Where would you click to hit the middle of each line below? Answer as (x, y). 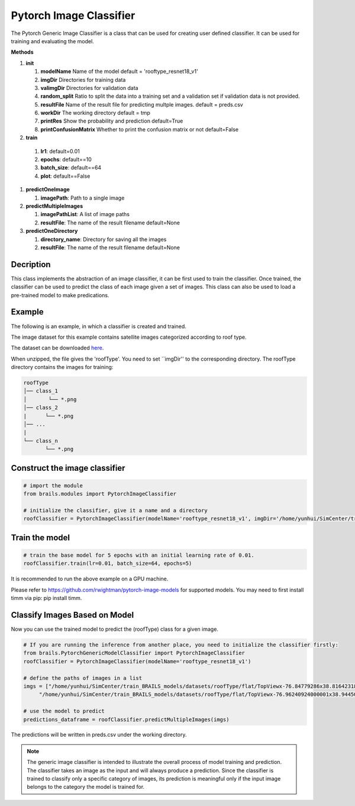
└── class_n (41, 441)
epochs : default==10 (66, 159)
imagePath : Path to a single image (83, 198)
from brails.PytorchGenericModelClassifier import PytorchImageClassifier (134, 653)
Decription (31, 264)
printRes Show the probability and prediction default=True (112, 121)
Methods (22, 52)
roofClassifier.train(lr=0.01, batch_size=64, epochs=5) (108, 563)
